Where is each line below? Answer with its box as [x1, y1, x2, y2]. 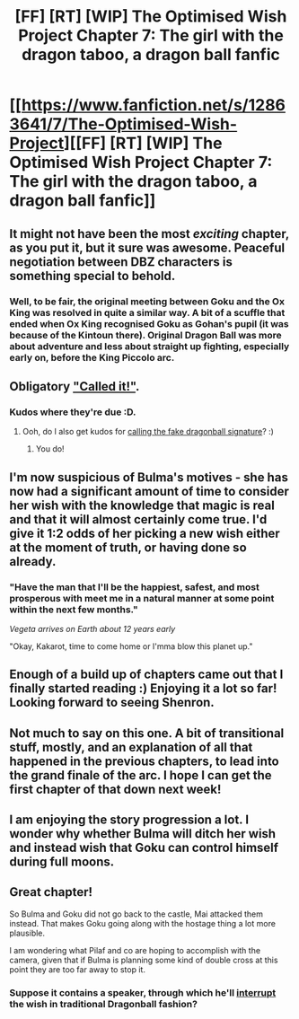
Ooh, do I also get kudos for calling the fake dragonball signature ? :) [22, 426, 274, 437]
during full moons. [9, 855, 115, 870]
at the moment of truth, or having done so [9, 540, 247, 555]
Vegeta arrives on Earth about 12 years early [9, 623, 176, 634]
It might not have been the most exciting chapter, [9, 226, 289, 242]
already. [9, 554, 57, 569]
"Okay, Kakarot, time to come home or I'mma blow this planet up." [9, 640, 253, 652]
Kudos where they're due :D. [9, 406, 136, 418]
